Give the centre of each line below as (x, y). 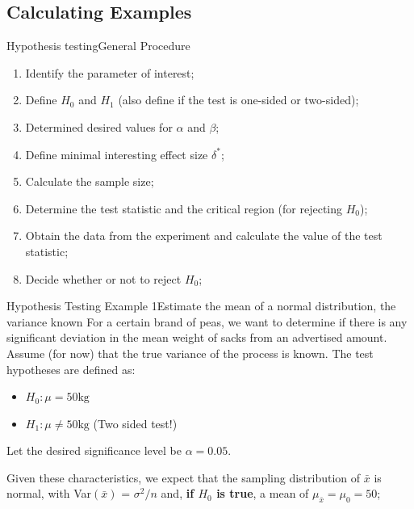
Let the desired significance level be (94, 450)
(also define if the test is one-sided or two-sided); (238, 100)
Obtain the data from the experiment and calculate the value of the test (204, 236)
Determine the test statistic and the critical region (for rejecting (184, 208)
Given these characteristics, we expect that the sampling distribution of (184, 477)
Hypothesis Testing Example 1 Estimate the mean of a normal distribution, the (201, 306)
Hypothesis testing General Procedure (98, 46)
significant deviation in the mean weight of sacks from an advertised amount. (197, 337)
